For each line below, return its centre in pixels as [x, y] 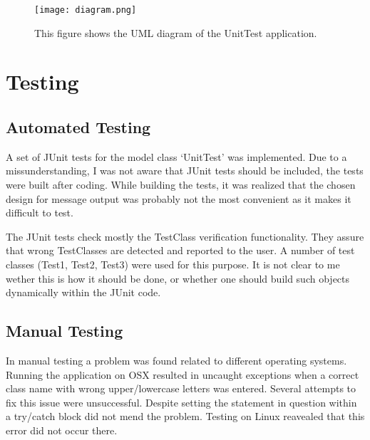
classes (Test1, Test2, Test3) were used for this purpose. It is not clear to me [173, 264]
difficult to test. [40, 213]
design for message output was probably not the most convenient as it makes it [179, 198]
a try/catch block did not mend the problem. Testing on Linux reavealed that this [185, 416]
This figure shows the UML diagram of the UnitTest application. [176, 32]
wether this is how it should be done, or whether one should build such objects [178, 278]
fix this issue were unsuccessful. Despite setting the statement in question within [181, 402]
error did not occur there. [62, 430]
